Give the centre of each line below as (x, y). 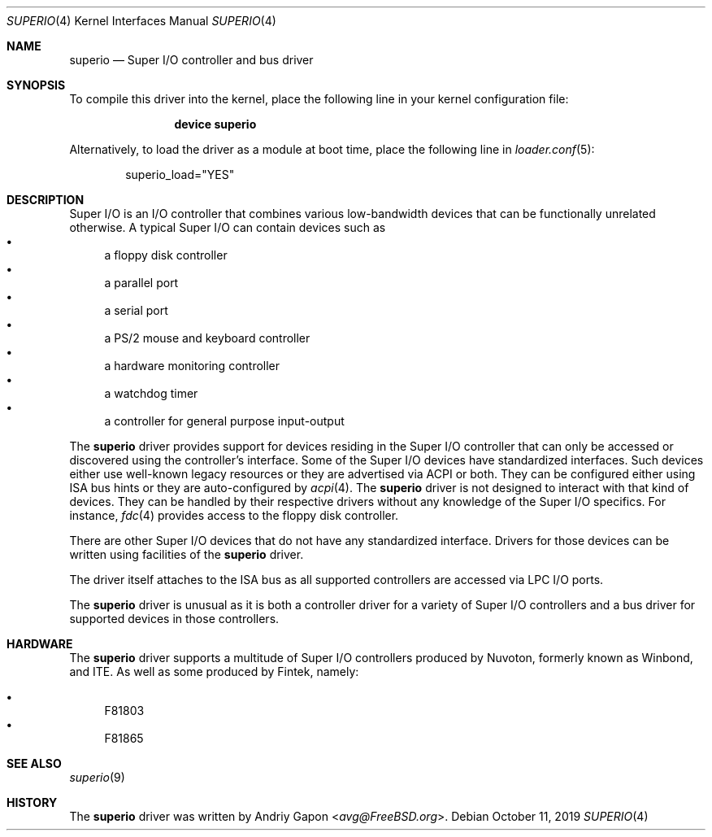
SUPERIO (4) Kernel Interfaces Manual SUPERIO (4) (141, 21)
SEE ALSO (34, 763)
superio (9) (97, 777)
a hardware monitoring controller (192, 366)
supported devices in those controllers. (174, 619)
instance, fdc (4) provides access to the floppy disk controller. (234, 515)
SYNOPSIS (36, 85)
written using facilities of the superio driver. (187, 554)
